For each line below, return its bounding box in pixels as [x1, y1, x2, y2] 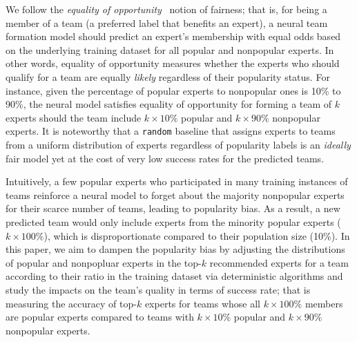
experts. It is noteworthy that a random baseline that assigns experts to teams [6, 124, 336, 138]
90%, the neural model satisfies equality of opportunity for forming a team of [6, 97, 332, 111]
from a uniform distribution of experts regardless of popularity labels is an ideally [6, 137, 351, 151]
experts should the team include [6, 110, 142, 124]
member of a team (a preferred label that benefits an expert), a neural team [6, 15, 328, 30]
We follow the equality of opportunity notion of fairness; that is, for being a [6, 2, 327, 16]
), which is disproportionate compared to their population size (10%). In [44, 228, 350, 243]
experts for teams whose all [144, 296, 261, 310]
